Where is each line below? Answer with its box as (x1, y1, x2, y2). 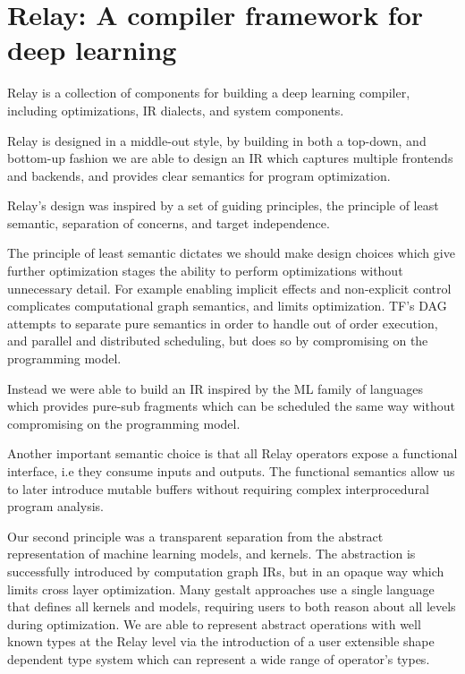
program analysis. (7, 497, 104, 516)
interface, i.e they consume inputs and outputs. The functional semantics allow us (7, 462, 455, 480)
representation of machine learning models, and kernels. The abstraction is (7, 544, 416, 563)
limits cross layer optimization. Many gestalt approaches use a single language (7, 579, 435, 598)
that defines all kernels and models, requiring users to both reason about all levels (7, 597, 456, 616)
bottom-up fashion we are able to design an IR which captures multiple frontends (7, 149, 453, 167)
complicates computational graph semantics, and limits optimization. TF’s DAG (7, 296, 447, 315)
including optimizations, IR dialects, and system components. (7, 100, 344, 119)
